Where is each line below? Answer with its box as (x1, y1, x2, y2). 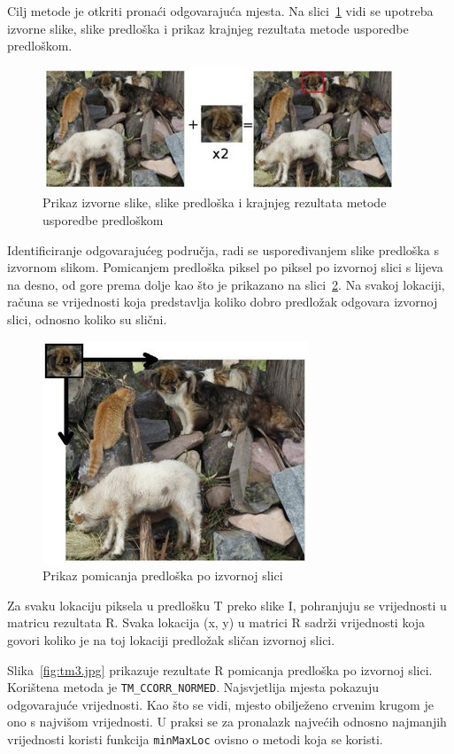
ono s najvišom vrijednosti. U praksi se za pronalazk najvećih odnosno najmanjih (7, 712, 447, 731)
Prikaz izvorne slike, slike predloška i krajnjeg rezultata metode (42, 193, 387, 212)
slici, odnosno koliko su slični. (7, 309, 167, 328)
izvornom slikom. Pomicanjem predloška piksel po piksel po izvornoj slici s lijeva (7, 258, 443, 276)
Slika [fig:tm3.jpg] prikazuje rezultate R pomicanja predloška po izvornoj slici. (7, 660, 433, 679)
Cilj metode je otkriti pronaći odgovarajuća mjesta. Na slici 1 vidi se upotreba (7, 2, 434, 19)
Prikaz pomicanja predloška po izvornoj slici (42, 566, 283, 585)
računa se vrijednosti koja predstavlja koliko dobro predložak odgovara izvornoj (7, 292, 438, 311)
